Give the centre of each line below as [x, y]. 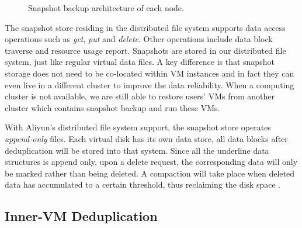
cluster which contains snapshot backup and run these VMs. [112, 107]
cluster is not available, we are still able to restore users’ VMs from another [140, 96]
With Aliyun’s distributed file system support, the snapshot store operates [138, 127]
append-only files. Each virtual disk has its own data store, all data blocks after [146, 138]
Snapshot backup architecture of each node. [106, 8]
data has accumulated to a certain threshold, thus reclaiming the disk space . [143, 184]
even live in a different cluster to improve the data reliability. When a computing [150, 84]
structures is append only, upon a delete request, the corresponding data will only [151, 162]
